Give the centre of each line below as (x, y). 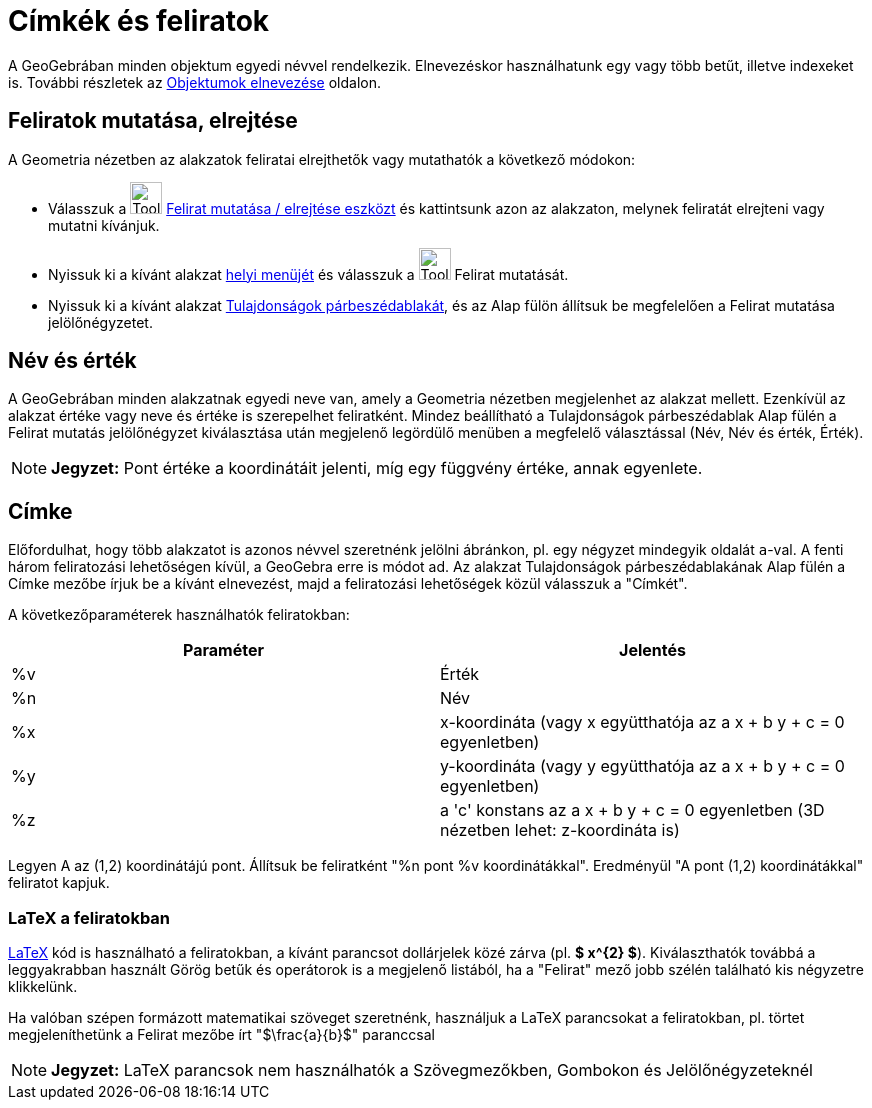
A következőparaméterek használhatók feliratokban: (179, 615)
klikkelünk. (43, 987)
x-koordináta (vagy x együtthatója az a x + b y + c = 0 (642, 722)
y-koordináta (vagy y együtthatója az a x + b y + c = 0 (642, 766)
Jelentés (652, 650)
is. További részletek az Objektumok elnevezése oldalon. (194, 82)
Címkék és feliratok (139, 21)
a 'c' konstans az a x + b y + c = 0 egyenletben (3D (632, 810)
